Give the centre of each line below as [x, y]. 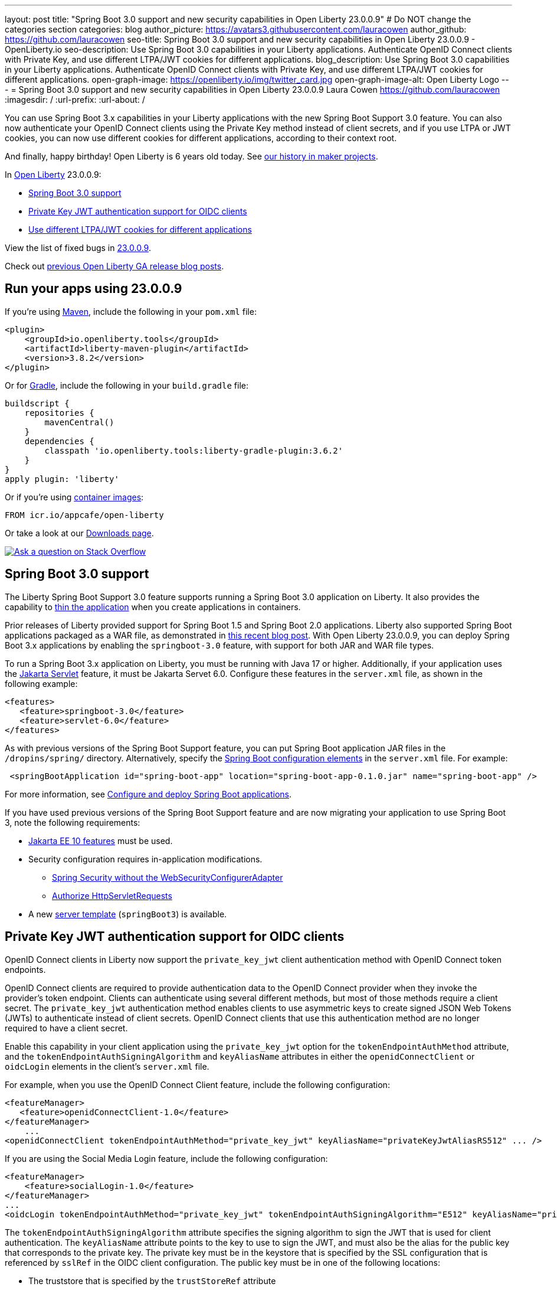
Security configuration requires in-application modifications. [145, 859]
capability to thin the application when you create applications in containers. [153, 607]
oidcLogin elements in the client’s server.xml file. [107, 1066]
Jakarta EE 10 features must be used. [101, 841]
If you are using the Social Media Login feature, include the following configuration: [166, 1158]
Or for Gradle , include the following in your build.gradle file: [127, 385]
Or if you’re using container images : [74, 497]
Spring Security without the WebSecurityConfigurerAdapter [168, 877]
